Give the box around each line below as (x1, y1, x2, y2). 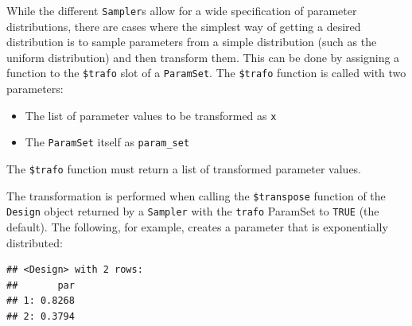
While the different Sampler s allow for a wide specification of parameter (6, 2, 357, 18)
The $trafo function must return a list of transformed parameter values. (6, 161, 362, 177)
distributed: (6, 234, 63, 250)
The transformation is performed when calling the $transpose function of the (6, 187, 386, 204)
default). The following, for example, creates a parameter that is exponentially (6, 218, 388, 235)
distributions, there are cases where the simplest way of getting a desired (6, 17, 361, 34)
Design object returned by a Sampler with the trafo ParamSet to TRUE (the (6, 203, 379, 219)
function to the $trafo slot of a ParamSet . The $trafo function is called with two (6, 64, 406, 81)
